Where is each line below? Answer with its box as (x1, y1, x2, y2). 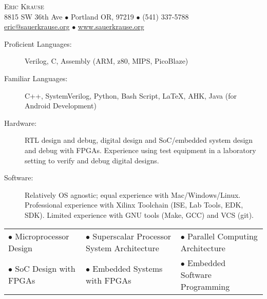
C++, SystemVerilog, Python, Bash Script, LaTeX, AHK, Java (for (25, 90, 237, 101)
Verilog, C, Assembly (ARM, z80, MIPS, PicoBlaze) (25, 55, 188, 66)
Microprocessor (15, 230, 69, 242)
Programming (180, 280, 230, 292)
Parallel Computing (187, 230, 258, 242)
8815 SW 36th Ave (4, 11, 63, 22)
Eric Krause (4, 1, 44, 11)
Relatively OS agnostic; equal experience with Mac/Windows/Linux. (25, 189, 241, 200)
